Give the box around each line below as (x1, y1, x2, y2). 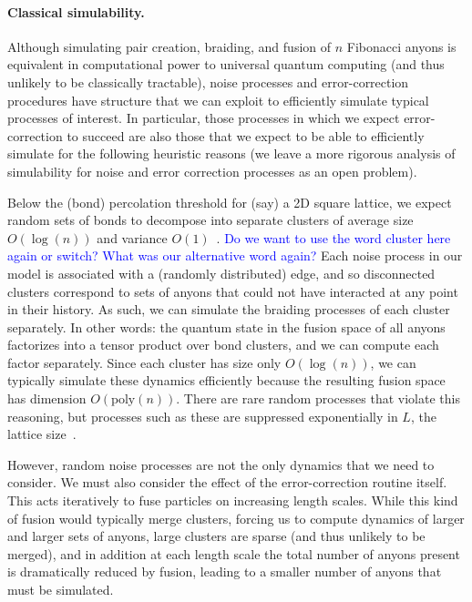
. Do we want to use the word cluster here (216, 228, 451, 247)
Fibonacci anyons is (346, 36, 457, 56)
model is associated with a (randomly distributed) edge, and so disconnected (7, 263, 436, 282)
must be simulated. (7, 580, 114, 599)
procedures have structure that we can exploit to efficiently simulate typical (7, 90, 429, 109)
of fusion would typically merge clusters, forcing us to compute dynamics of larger (7, 508, 465, 527)
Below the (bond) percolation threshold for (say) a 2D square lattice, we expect (7, 192, 452, 211)
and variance (97, 228, 168, 247)
